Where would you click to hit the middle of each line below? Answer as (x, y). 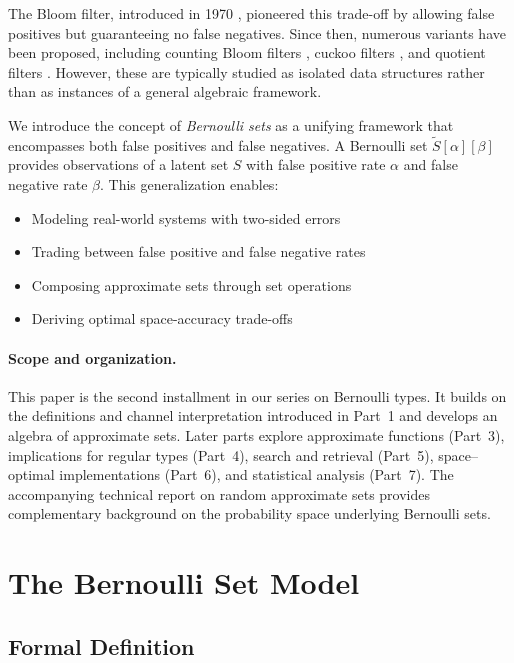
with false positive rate (316, 164)
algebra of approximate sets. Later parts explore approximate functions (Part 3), (256, 434)
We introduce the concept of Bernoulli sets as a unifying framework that (231, 124)
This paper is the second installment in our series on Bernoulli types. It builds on (257, 395)
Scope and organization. (92, 357)
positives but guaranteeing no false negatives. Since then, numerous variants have (257, 32)
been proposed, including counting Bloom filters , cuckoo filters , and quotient (247, 52)
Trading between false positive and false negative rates (198, 251)
